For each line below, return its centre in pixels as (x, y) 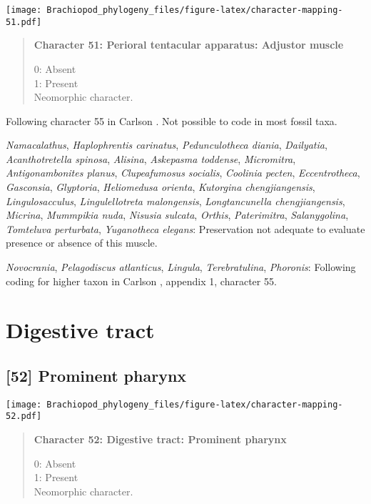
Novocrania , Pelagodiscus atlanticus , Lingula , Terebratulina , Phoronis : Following (181, 267)
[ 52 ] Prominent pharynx (96, 375)
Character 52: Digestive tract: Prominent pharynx (160, 439)
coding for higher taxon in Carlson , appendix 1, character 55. (141, 281)
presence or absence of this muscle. (82, 243)
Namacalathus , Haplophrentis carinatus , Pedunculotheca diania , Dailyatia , (167, 145)
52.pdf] (24, 416)
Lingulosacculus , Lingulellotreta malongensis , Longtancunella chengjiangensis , (176, 201)
